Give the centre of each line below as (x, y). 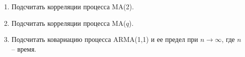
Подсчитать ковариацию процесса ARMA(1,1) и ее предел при (105, 39)
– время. (24, 48)
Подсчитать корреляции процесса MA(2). (73, 6)
